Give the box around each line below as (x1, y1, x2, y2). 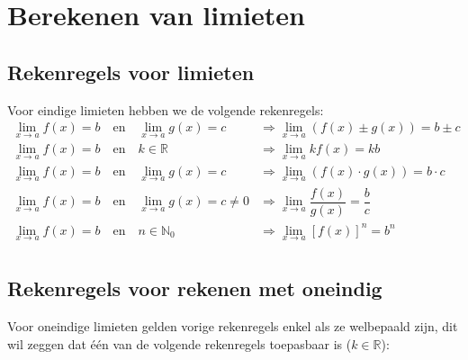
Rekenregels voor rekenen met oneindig (7, 274, 382, 302)
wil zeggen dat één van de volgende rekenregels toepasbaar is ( (7, 334, 352, 353)
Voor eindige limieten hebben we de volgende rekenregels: (7, 100, 324, 119)
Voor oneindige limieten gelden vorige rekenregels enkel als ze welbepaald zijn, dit (7, 317, 458, 335)
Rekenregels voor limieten (7, 58, 255, 85)
